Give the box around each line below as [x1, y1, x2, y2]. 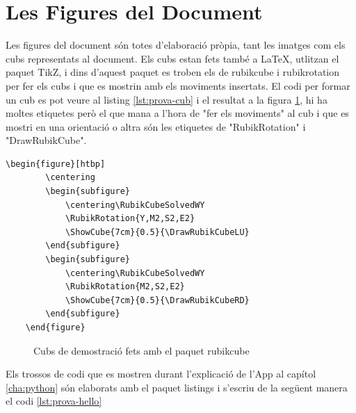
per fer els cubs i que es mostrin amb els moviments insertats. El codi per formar [6, 78, 350, 92]
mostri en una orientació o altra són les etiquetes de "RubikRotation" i [6, 119, 306, 133]
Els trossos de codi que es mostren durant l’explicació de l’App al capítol [6, 366, 316, 381]
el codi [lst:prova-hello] [6, 394, 102, 408]
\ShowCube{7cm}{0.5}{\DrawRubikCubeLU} [65, 227, 250, 237]
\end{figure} [25, 323, 86, 332]
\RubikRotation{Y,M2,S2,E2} [65, 213, 195, 224]
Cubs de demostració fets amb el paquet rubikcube [33, 343, 250, 357]
